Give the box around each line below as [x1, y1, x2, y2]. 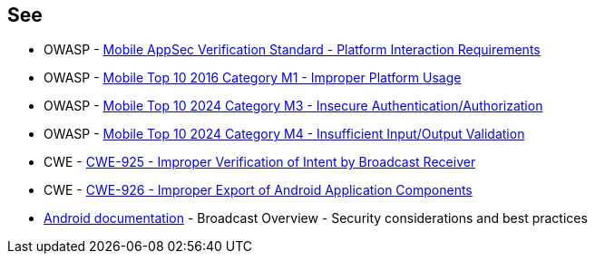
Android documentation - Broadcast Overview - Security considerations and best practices [44, 210, 588, 227]
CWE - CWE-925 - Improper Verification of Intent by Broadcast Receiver [44, 154, 476, 170]
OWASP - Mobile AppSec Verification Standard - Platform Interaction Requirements [44, 42, 541, 58]
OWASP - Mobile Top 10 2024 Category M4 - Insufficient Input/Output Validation [44, 126, 525, 142]
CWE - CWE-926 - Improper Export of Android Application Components [44, 182, 473, 198]
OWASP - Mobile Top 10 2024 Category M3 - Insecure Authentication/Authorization [44, 98, 543, 114]
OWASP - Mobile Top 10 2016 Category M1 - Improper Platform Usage [44, 70, 462, 86]
